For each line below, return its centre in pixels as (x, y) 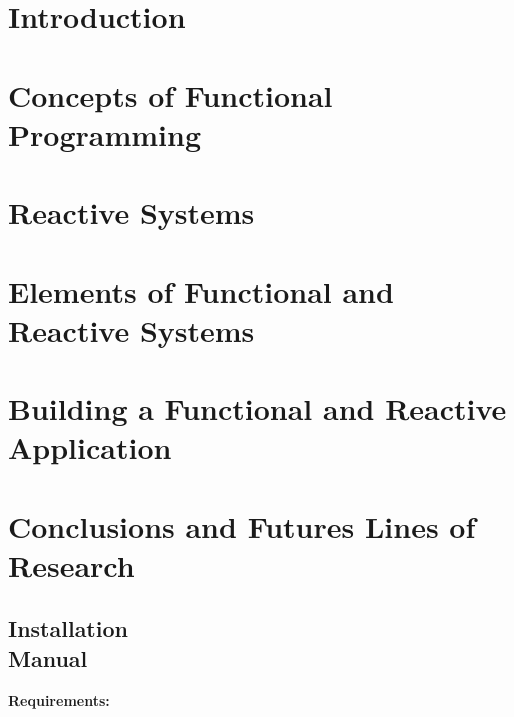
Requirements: (59, 699)
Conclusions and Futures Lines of (242, 525)
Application (90, 447)
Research (71, 564)
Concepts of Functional (170, 94)
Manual (48, 657)
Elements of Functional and (201, 290)
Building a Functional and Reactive (257, 408)
